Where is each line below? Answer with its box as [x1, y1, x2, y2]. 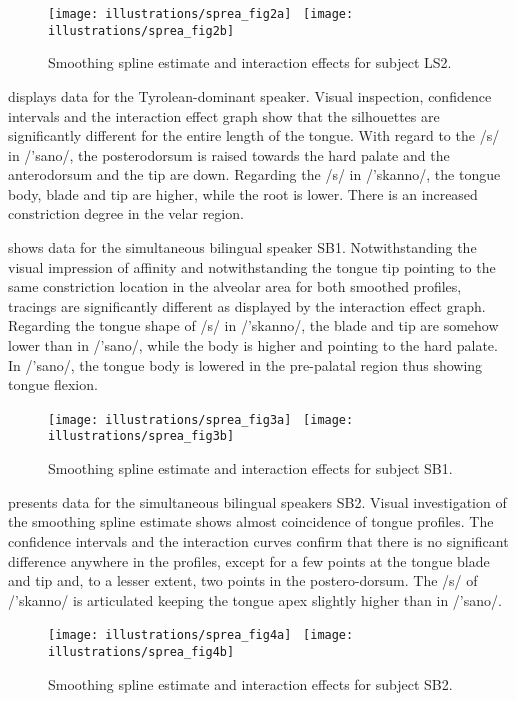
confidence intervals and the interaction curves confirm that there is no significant [8, 530, 509, 551]
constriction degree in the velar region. [8, 203, 244, 224]
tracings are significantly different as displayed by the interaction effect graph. [8, 295, 486, 316]
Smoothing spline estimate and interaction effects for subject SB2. [48, 673, 453, 694]
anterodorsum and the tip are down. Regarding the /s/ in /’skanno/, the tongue [8, 164, 501, 185]
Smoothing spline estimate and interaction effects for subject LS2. [48, 52, 452, 73]
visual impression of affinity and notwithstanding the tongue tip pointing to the [8, 256, 496, 277]
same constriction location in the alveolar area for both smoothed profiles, [8, 276, 462, 297]
